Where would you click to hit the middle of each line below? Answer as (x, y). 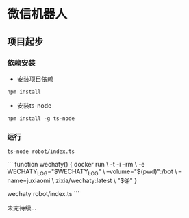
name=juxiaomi (29, 180)
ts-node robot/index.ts (41, 152)
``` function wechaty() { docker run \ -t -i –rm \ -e (76, 165)
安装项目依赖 (35, 79)
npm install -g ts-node (41, 118)
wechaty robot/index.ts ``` (43, 193)
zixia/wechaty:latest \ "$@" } (96, 180)
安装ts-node (34, 105)
